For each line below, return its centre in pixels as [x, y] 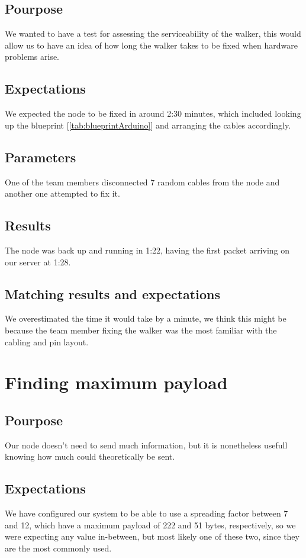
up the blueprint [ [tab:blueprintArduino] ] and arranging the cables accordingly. [148, 125]
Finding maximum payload [116, 382]
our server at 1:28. [38, 262]
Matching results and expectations [112, 294]
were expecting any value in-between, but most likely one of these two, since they [152, 536]
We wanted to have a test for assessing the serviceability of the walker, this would [153, 33]
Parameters [41, 157]
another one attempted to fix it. [62, 193]
